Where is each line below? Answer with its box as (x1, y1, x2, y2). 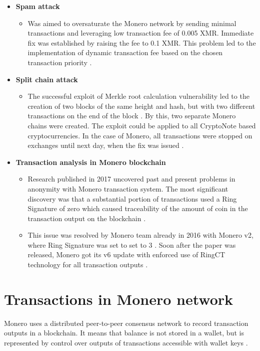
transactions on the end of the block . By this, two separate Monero (27, 110, 236, 121)
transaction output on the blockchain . (27, 213, 146, 223)
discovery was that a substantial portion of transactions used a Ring (27, 193, 237, 204)
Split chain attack (15, 74, 78, 84)
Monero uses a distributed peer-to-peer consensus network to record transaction (4, 317, 248, 328)
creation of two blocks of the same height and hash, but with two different (27, 100, 255, 111)
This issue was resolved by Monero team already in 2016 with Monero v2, (27, 230, 253, 240)
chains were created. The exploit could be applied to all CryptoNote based (27, 120, 256, 130)
